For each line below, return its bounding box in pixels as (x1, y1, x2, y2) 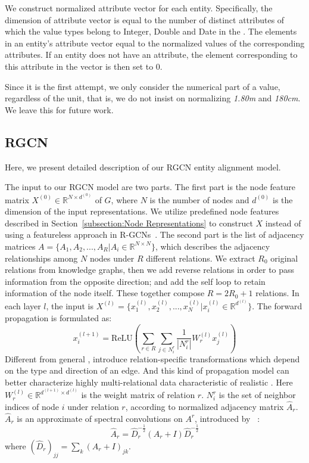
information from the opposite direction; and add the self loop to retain (5, 275, 266, 287)
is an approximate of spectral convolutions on (17, 412, 183, 424)
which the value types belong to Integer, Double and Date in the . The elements (5, 25, 297, 38)
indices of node (5, 400, 60, 412)
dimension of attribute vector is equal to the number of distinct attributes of (5, 13, 285, 26)
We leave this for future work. (5, 103, 114, 116)
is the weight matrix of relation (81, 389, 195, 401)
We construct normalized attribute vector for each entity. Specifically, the (5, 2, 273, 14)
